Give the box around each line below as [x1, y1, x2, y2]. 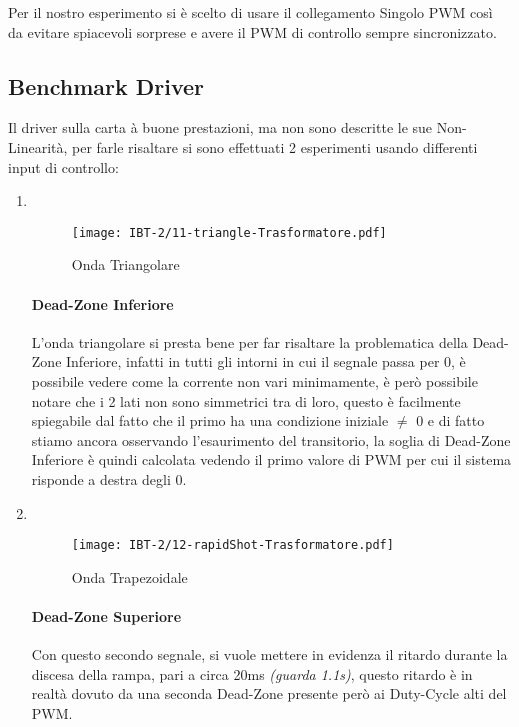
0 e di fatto [416, 410, 485, 431]
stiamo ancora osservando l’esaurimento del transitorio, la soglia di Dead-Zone [31, 429, 511, 450]
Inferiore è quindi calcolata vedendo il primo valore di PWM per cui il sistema [31, 449, 512, 470]
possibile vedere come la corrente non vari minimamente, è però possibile [31, 371, 478, 391]
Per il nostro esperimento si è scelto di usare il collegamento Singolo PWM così [8, 2, 493, 22]
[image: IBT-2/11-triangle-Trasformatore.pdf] [71, 225, 387, 240]
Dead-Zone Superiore [31, 606, 182, 626]
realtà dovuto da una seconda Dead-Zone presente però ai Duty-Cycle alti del [31, 683, 507, 704]
